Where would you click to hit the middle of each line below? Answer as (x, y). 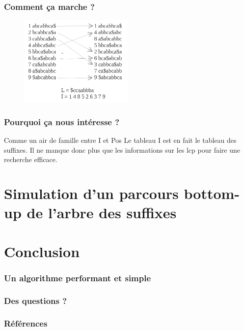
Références (26, 323)
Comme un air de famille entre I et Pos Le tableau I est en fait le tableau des (120, 140)
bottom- (212, 193)
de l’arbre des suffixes (102, 213)
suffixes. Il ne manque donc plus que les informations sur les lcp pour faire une (122, 149)
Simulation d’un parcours (91, 193)
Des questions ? (36, 300)
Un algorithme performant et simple (78, 278)
